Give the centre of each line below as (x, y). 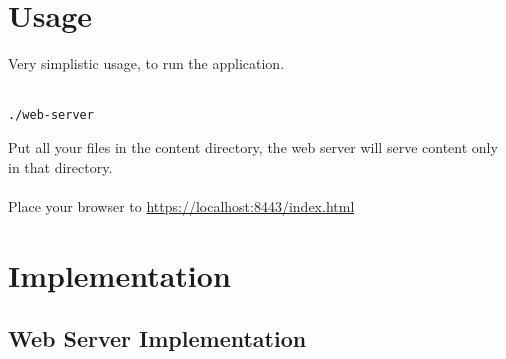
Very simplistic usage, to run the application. (146, 63)
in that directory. (60, 166)
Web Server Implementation (157, 338)
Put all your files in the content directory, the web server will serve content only (253, 146)
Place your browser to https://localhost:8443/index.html (181, 205)
